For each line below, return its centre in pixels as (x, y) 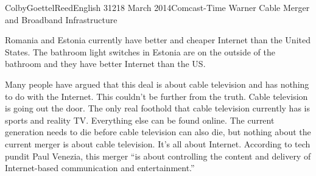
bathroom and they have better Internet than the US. (105, 64)
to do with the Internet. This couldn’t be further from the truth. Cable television (156, 96)
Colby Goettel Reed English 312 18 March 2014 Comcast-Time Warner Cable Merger (157, 7)
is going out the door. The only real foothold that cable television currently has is (157, 108)
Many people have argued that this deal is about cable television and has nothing (157, 84)
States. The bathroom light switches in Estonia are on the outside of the (140, 51)
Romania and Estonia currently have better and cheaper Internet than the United (158, 40)
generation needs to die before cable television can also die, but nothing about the (158, 132)
